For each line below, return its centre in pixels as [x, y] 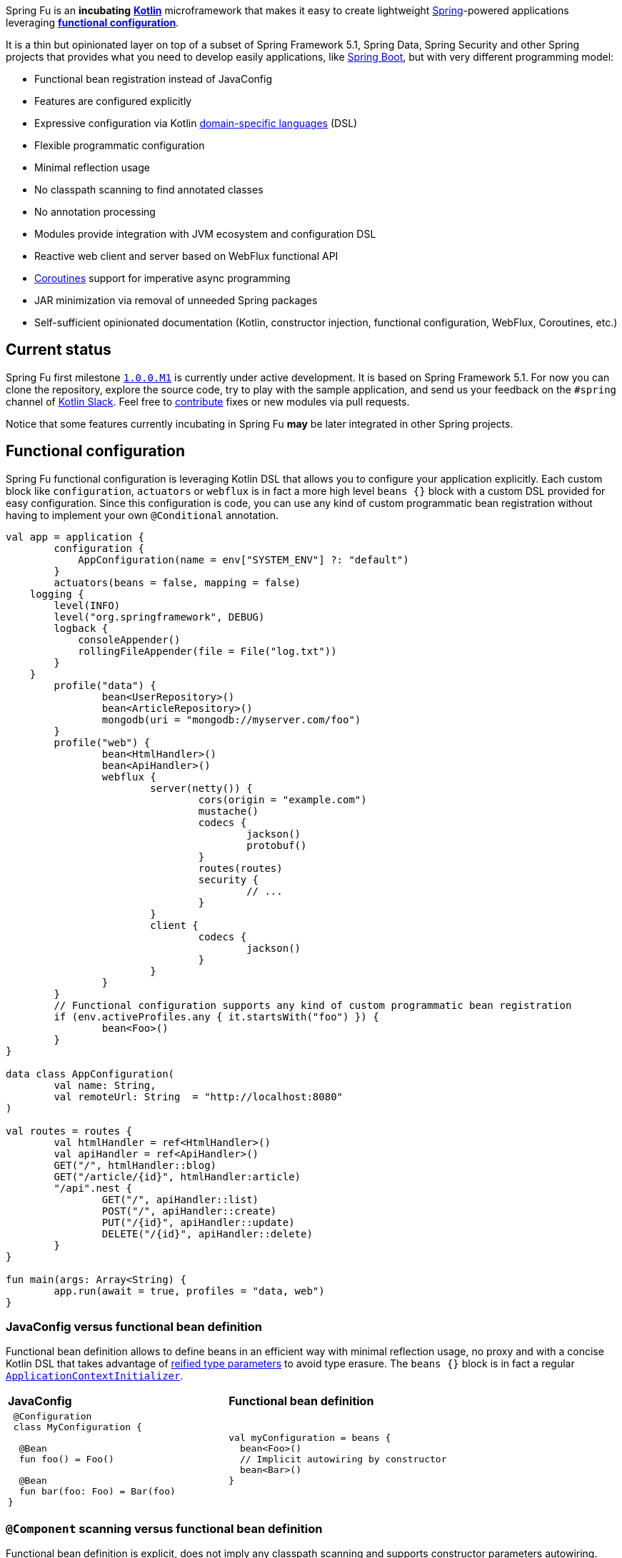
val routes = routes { [69, 1131]
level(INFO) [87, 605]
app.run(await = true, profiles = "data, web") [189, 1291]
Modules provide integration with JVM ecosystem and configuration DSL [205, 234]
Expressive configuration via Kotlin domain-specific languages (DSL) [196, 123]
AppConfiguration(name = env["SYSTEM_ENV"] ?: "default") [244, 559]
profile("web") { [102, 742]
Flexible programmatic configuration [120, 145]
